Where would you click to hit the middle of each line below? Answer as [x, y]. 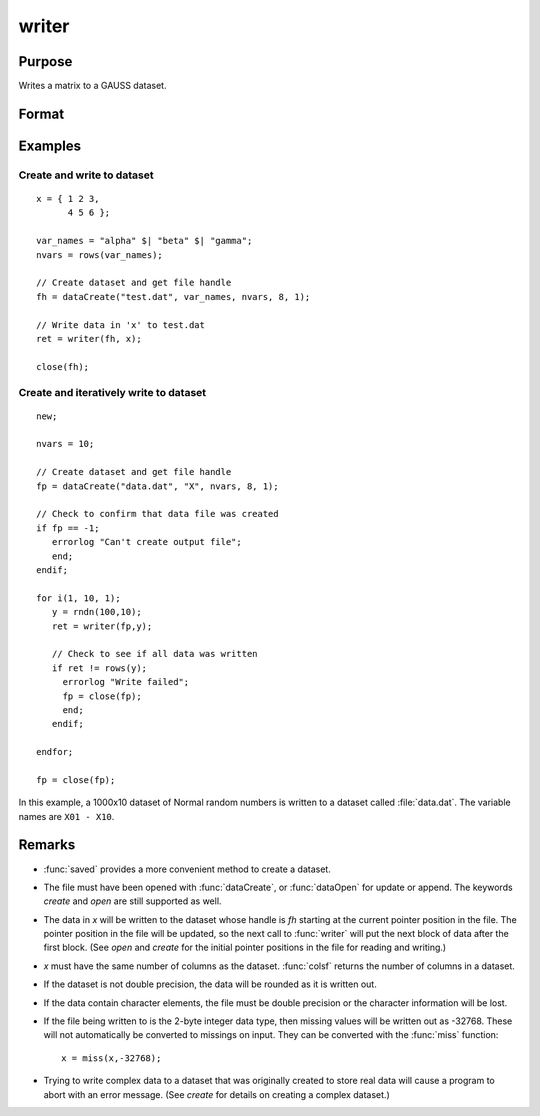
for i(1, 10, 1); [78, 598]
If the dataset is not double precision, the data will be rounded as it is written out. [210, 984]
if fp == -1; [68, 528]
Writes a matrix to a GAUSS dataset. [92, 86]
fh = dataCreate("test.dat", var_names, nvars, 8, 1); [173, 296]
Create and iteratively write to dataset [112, 392]
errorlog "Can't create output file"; [146, 542]
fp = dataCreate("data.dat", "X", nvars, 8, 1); [157, 486]
